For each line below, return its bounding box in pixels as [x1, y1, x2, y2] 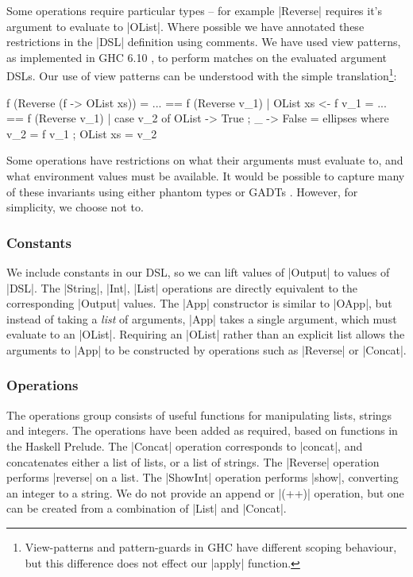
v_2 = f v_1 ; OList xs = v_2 [6, 125, 157, 141]
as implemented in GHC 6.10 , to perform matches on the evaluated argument [6, 48, 388, 65]
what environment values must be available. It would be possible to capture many [6, 168, 405, 184]
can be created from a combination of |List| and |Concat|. [6, 500, 287, 517]
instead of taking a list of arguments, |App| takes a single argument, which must [6, 310, 397, 327]
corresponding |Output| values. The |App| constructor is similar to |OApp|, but [6, 295, 392, 312]
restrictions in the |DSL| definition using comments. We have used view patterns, [6, 33, 401, 50]
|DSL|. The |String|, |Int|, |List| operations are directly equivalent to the [6, 279, 357, 296]
